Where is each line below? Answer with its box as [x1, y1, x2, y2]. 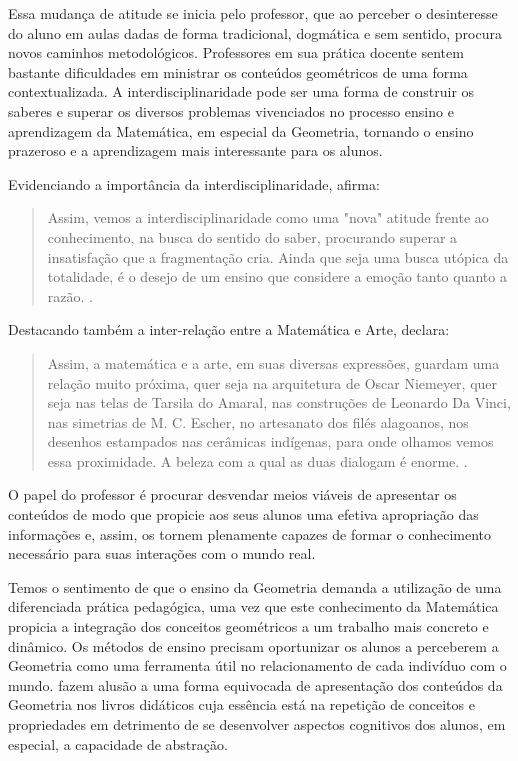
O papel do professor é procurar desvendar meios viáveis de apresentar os [8, 484, 457, 505]
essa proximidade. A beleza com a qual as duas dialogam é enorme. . [47, 450, 468, 471]
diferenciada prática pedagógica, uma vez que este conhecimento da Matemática [8, 596, 499, 617]
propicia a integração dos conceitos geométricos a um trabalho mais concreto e [8, 616, 489, 637]
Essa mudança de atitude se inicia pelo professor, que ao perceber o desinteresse [8, 3, 498, 23]
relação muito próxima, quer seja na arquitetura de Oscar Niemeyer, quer [47, 372, 498, 393]
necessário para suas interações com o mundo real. [8, 543, 316, 564]
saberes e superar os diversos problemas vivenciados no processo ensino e [8, 100, 454, 121]
